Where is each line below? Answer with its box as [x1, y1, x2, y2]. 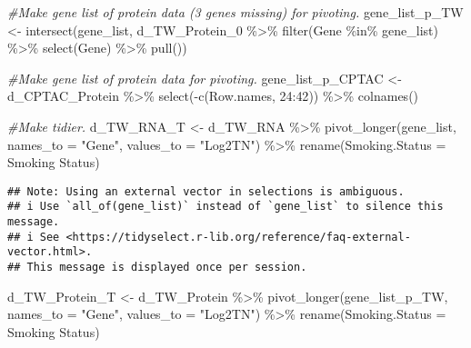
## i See [7, 230, 60, 244]
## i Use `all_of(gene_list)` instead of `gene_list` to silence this [7, 200, 444, 214]
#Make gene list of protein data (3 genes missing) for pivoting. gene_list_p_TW [7, 3, 464, 21]
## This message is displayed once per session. [7, 261, 307, 274]
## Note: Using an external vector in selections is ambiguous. [7, 184, 405, 198]
